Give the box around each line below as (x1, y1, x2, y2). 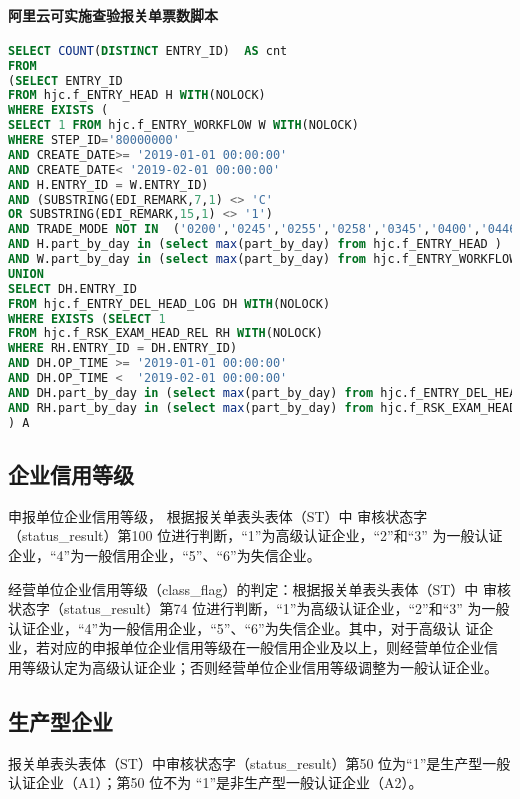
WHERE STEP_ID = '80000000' (8, 133, 180, 148)
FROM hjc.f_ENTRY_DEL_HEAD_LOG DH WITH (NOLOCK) (8, 296, 331, 311)
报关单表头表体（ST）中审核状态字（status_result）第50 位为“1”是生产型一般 (8, 752, 511, 773)
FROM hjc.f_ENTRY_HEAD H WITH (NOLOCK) (8, 88, 266, 103)
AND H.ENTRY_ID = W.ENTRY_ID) (8, 177, 209, 192)
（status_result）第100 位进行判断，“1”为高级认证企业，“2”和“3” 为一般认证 (8, 525, 503, 546)
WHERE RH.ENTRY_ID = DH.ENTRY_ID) (8, 341, 238, 356)
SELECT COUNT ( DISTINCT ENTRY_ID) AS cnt (8, 43, 288, 58)
